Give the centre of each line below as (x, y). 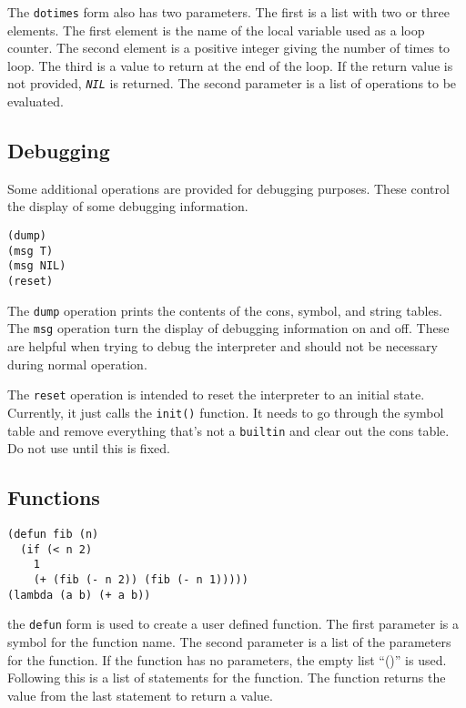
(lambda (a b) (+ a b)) (79, 595)
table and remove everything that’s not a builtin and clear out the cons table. (228, 430)
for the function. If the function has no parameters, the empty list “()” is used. (227, 659)
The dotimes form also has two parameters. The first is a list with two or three (228, 12)
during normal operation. (77, 364)
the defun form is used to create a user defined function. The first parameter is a (233, 624)
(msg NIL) (37, 266)
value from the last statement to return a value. (140, 695)
